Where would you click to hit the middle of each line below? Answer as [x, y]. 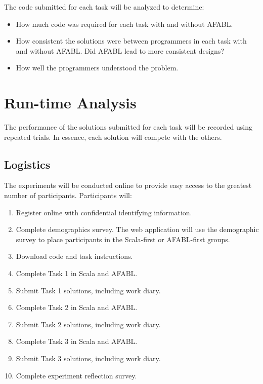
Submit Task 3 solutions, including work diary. [88, 358]
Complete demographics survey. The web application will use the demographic [137, 229]
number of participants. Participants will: [68, 195]
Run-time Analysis [70, 103]
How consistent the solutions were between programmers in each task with [131, 41]
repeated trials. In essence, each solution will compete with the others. [113, 137]
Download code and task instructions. [74, 256]
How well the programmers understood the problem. [97, 68]
